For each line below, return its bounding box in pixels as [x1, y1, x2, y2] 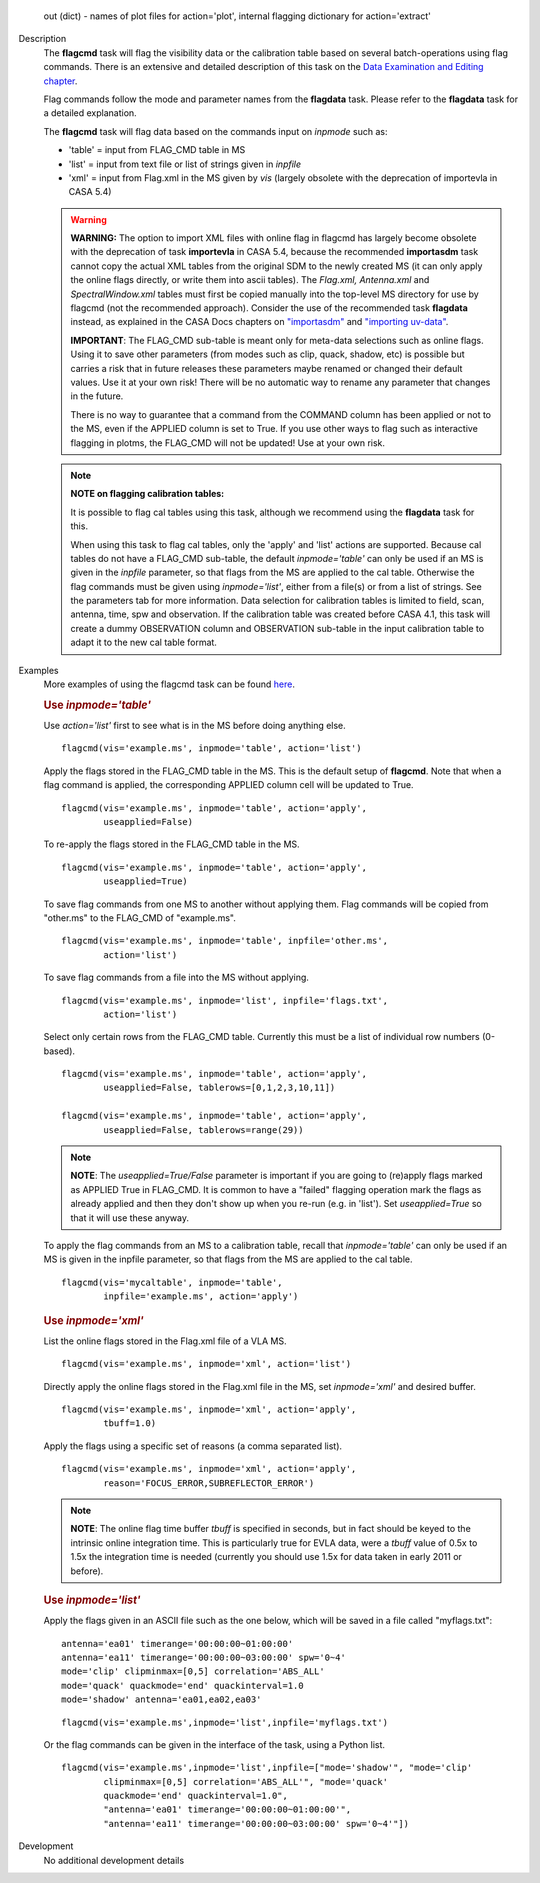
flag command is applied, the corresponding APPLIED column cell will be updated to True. [43, 779, 414, 791]
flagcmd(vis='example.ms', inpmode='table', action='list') [61, 743, 362, 754]
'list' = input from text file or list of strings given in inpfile [68, 158, 302, 170]
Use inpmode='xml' [43, 1313, 144, 1327]
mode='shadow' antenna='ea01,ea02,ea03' [61, 1694, 262, 1705]
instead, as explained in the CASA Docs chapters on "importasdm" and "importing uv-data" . [70, 316, 449, 328]
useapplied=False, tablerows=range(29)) [103, 1124, 304, 1135]
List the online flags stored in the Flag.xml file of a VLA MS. [43, 1335, 287, 1347]
